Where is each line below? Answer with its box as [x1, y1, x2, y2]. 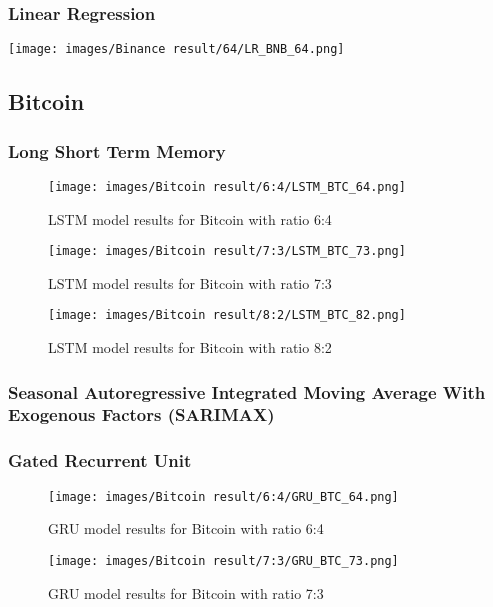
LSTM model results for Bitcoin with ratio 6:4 [48, 208, 332, 229]
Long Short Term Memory [8, 138, 226, 163]
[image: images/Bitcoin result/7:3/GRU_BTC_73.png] [48, 553, 399, 568]
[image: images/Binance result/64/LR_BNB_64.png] [8, 42, 345, 57]
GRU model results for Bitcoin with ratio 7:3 [48, 582, 324, 603]
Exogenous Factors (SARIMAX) [8, 402, 275, 427]
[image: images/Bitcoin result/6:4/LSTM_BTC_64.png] [48, 179, 406, 194]
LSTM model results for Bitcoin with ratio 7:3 [48, 272, 332, 293]
